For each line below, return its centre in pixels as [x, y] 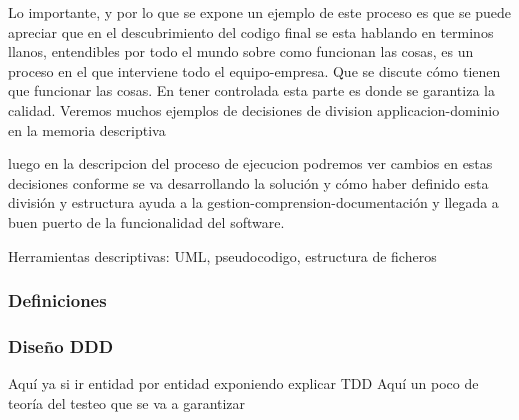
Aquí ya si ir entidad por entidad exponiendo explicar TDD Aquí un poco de [243, 383]
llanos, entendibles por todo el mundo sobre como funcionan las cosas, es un [241, 51]
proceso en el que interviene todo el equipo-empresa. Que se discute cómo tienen [254, 70]
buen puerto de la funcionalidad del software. [146, 221]
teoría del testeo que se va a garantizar [127, 402]
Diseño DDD [61, 345]
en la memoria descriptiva [87, 129]
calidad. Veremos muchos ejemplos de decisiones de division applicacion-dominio [254, 109]
